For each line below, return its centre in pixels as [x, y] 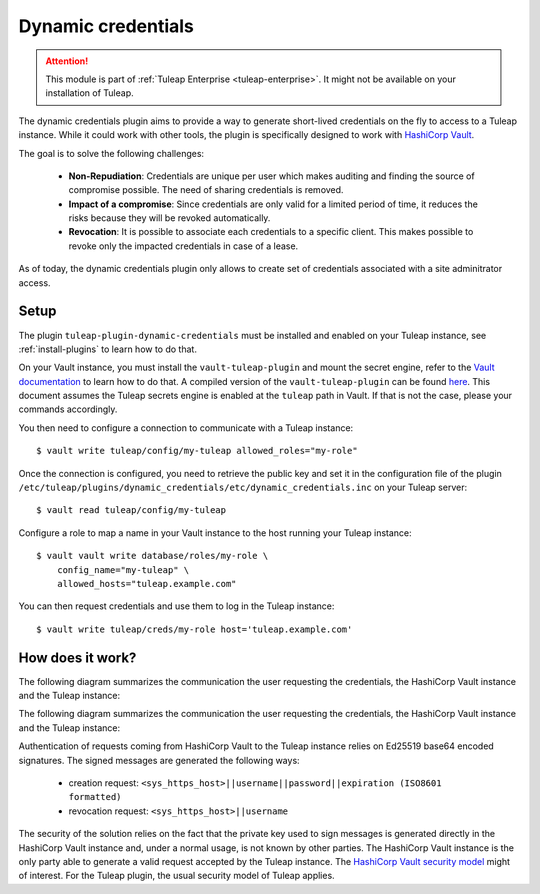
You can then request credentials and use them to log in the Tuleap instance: [176, 606]
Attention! [67, 61]
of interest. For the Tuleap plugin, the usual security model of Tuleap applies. [176, 876]
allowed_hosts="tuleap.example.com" [146, 583]
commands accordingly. [68, 409]
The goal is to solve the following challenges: [111, 153]
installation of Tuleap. [89, 93]
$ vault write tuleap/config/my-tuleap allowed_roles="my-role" [197, 451]
